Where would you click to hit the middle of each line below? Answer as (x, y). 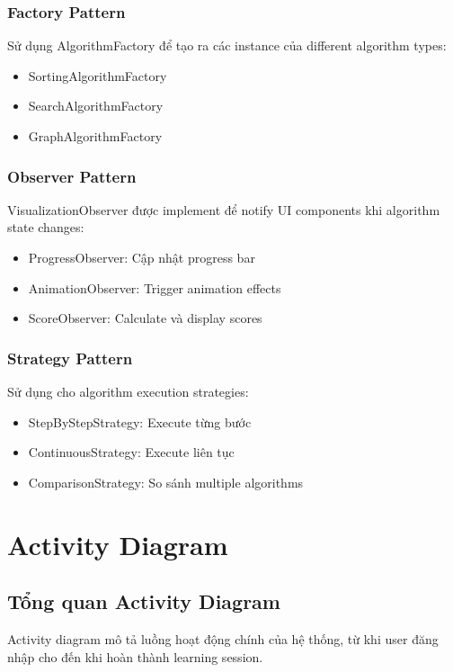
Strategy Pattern (70, 358)
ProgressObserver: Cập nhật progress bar (142, 257)
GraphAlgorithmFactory (95, 136)
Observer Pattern (72, 176)
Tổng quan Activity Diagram (144, 601)
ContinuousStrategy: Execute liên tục (131, 452)
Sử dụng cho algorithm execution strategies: (128, 391)
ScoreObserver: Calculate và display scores (145, 318)
